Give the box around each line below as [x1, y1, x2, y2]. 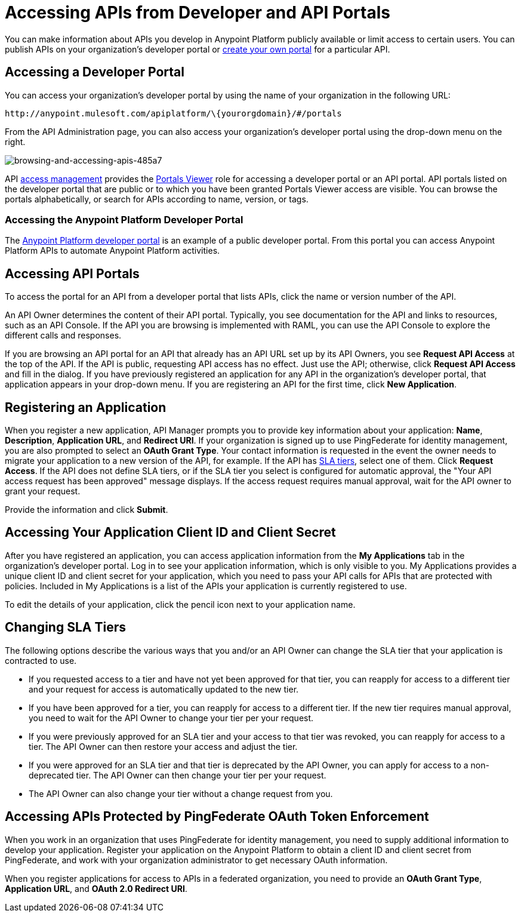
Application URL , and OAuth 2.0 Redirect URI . [5, 883, 187, 894]
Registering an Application [5, 399, 167, 415]
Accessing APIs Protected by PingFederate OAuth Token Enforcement [5, 809, 429, 824]
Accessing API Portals [5, 266, 140, 281]
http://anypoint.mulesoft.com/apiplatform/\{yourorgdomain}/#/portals [5, 108, 342, 118]
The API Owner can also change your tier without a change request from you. [29, 788, 333, 799]
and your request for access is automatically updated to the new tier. [29, 684, 299, 694]
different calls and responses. [5, 330, 122, 341]
